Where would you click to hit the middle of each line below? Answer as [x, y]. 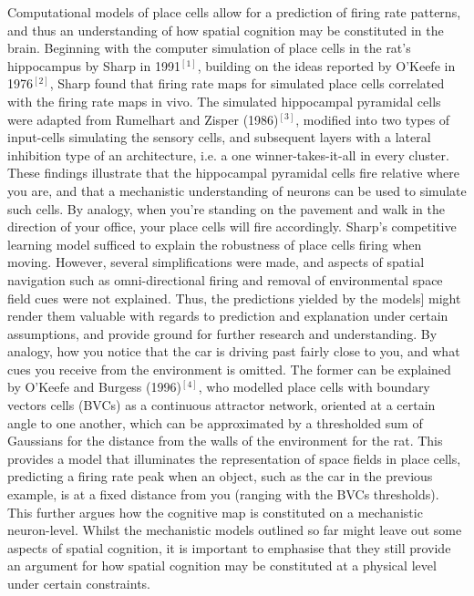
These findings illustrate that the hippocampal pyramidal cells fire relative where [233, 173]
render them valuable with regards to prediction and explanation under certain [228, 316]
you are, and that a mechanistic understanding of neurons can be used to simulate [237, 190]
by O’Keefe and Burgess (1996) [94, 387]
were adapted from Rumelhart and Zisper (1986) [143, 119]
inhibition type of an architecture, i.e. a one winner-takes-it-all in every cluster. [228, 154]
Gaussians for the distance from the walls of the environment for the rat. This [225, 441]
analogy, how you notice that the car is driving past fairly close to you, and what [234, 351]
